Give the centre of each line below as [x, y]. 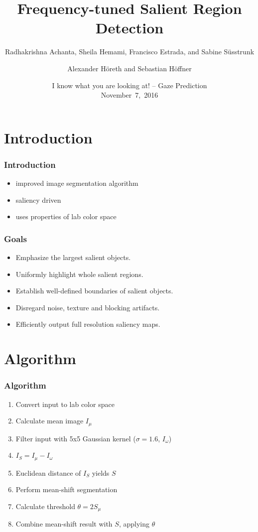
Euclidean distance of [48, 472]
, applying [134, 524]
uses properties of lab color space [66, 216]
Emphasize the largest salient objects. [73, 257]
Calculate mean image [50, 421]
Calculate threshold [45, 506]
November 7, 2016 [129, 95]
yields [101, 472]
